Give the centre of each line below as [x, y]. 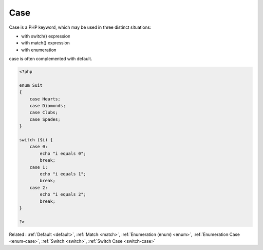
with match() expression [46, 43]
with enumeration [39, 50]
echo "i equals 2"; [63, 194]
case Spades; [45, 119]
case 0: [39, 147]
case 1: [39, 167]
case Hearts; [45, 99]
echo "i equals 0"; [63, 153]
